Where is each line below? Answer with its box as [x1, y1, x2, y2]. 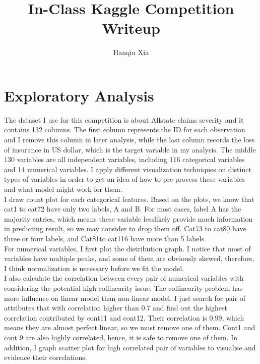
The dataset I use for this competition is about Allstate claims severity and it [4, 114, 244, 125]
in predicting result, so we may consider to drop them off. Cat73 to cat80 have [4, 223, 246, 234]
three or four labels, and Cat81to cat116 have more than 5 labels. [4, 233, 206, 243]
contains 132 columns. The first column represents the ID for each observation [4, 124, 245, 135]
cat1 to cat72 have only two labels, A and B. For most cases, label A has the [4, 203, 241, 214]
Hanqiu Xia [113, 47, 149, 58]
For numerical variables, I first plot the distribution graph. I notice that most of [4, 243, 251, 253]
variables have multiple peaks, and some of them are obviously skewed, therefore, [4, 253, 254, 264]
